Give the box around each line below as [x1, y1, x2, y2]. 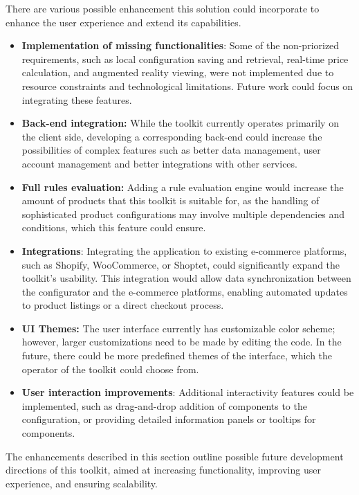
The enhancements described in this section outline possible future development [6, 449, 344, 463]
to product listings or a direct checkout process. [21, 298, 224, 312]
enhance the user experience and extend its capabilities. [6, 15, 241, 29]
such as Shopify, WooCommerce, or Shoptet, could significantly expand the [21, 257, 340, 271]
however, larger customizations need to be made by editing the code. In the [21, 334, 342, 349]
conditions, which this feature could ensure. [21, 220, 206, 235]
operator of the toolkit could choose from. [21, 361, 199, 376]
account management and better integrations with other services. [21, 156, 297, 170]
